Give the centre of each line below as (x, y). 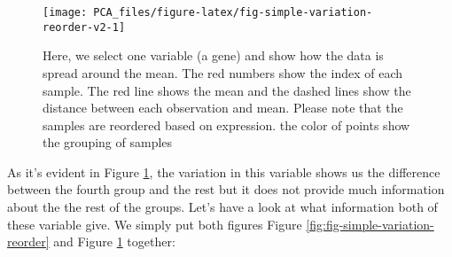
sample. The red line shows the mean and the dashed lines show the (227, 90)
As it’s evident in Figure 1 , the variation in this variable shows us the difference (224, 171)
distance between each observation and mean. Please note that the (223, 108)
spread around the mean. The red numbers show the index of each (222, 72)
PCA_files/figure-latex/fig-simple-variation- (233, 12)
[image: (65, 12)
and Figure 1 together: (114, 241)
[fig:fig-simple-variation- (370, 224)
